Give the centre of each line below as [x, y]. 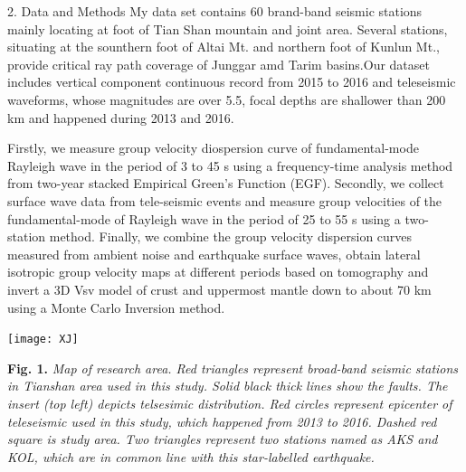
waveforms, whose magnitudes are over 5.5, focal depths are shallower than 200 [227, 99]
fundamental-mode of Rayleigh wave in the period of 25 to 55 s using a [204, 218]
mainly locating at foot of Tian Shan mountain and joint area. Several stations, [228, 28]
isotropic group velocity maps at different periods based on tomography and [218, 272]
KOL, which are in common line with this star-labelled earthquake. [191, 456]
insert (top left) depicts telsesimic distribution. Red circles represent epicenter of [230, 403]
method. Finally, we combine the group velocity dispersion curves [231, 236]
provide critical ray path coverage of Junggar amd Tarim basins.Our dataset [219, 64]
